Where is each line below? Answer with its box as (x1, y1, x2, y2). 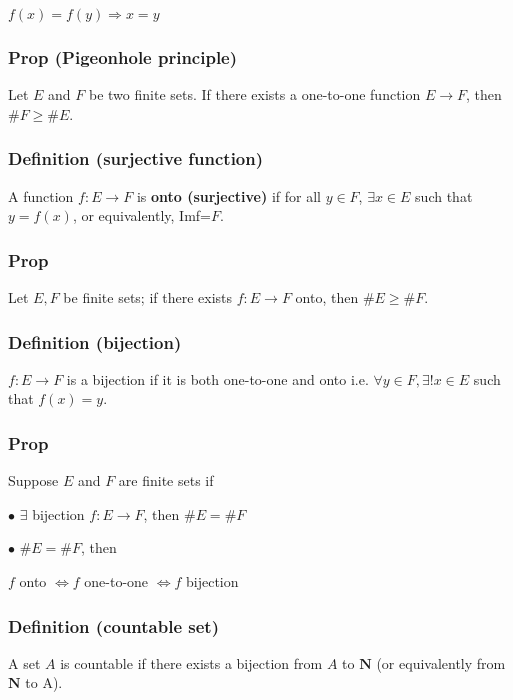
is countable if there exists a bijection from (60, 652, 323, 673)
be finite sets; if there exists (63, 287, 233, 308)
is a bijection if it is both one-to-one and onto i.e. (66, 368, 369, 389)
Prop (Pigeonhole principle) (8, 44, 238, 69)
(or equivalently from (376, 652, 506, 673)
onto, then (295, 287, 359, 308)
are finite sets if (118, 470, 214, 491)
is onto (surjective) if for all (136, 185, 321, 206)
